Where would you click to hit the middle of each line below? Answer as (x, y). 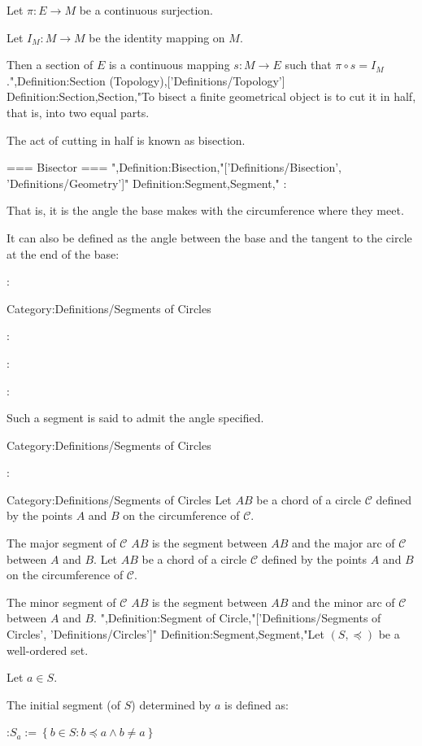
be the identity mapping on (157, 37)
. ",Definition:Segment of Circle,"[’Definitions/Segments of (237, 618)
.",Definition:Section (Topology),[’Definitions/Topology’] (146, 80)
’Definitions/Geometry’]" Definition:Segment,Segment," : (147, 183)
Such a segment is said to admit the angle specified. (135, 418)
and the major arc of (344, 543)
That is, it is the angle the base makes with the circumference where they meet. (205, 210)
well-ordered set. (48, 650)
